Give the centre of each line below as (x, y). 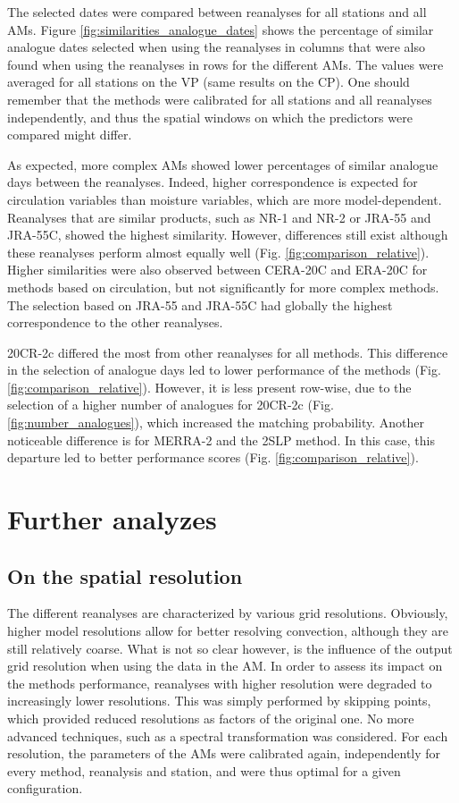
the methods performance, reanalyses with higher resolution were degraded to (220, 683)
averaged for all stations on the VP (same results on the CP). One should (209, 82)
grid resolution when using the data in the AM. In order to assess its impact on (225, 666)
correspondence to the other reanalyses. (115, 322)
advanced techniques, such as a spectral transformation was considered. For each (228, 735)
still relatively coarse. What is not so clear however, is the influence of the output (230, 648)
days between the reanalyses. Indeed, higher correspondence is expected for (213, 182)
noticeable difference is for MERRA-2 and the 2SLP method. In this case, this (221, 440)
